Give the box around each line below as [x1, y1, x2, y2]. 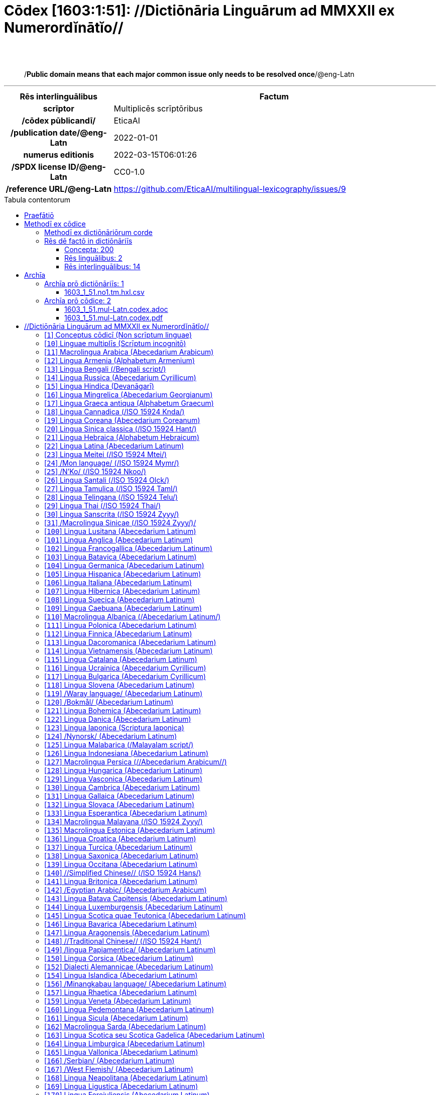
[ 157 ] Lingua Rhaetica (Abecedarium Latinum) [44, 988, 197, 997]
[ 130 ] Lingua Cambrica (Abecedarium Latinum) [44, 783, 200, 792]
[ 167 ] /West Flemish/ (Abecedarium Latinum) [44, 1064, 193, 1073]
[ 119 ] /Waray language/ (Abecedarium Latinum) [44, 689, 203, 698]
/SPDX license [11, 161, 67, 172]
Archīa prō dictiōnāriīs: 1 [44, 279, 124, 288]
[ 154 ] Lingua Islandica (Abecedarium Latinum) [44, 970, 198, 979]
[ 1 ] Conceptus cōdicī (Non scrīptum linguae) [44, 330, 192, 339]
